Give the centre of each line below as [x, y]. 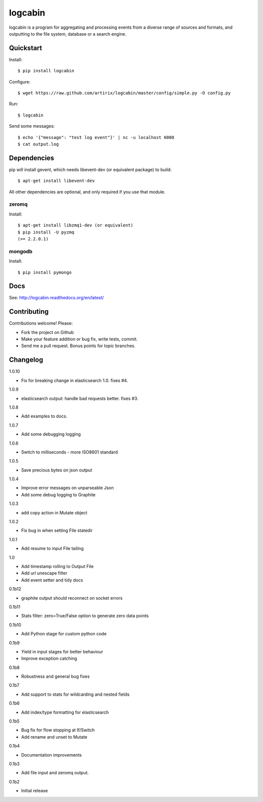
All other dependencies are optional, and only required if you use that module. [87, 192]
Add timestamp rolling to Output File [57, 566]
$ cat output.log [38, 144]
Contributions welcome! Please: [41, 323]
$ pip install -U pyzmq [46, 232]
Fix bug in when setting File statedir [57, 530]
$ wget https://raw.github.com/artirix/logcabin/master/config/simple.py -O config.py [124, 93]
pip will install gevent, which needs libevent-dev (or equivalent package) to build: [90, 169]
